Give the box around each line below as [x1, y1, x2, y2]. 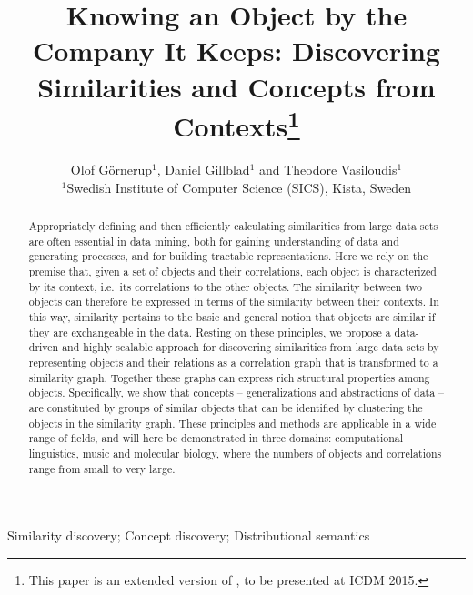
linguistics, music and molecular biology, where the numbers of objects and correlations [28, 445, 442, 460]
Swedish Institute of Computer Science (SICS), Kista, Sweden [66, 177, 412, 197]
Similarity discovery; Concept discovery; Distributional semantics [7, 526, 370, 545]
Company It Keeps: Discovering [33, 32, 440, 69]
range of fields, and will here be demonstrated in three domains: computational [28, 430, 404, 446]
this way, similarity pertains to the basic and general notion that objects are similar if [28, 308, 436, 324]
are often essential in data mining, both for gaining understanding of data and [28, 233, 399, 248]
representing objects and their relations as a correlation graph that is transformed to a [28, 354, 438, 369]
